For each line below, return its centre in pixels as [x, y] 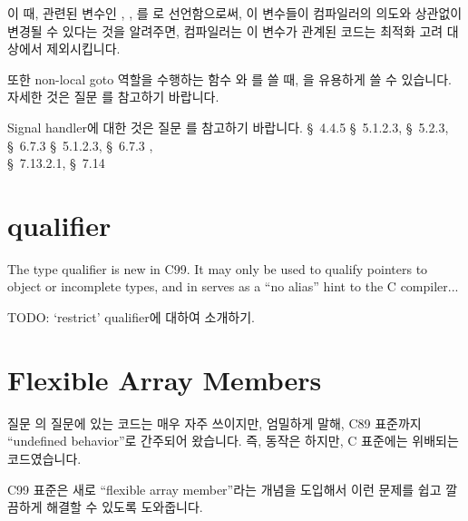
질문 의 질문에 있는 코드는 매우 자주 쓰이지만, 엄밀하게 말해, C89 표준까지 [214, 423]
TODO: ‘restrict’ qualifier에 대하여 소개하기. [131, 317]
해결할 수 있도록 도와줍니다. [125, 507]
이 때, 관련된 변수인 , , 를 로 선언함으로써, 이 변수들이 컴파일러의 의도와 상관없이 [235, 13]
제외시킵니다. [83, 49]
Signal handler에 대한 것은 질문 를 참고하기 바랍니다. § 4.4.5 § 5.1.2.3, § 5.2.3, [228, 127]
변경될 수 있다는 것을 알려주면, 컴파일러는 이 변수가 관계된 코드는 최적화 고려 [225, 30]
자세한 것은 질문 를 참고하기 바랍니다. [113, 97]
